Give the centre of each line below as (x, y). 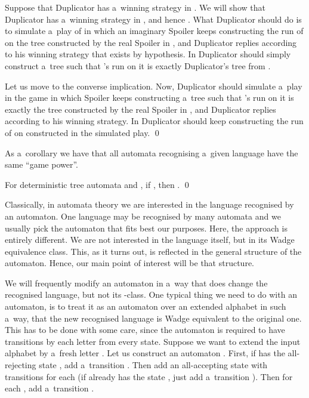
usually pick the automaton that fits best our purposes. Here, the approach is (146, 228)
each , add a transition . (50, 388)
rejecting (21, 365)
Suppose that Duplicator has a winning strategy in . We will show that (135, 7)
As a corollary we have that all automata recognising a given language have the (152, 152)
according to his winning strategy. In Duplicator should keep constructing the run (154, 121)
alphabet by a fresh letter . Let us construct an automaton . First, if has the (145, 353)
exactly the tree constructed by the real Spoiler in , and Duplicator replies (140, 109)
